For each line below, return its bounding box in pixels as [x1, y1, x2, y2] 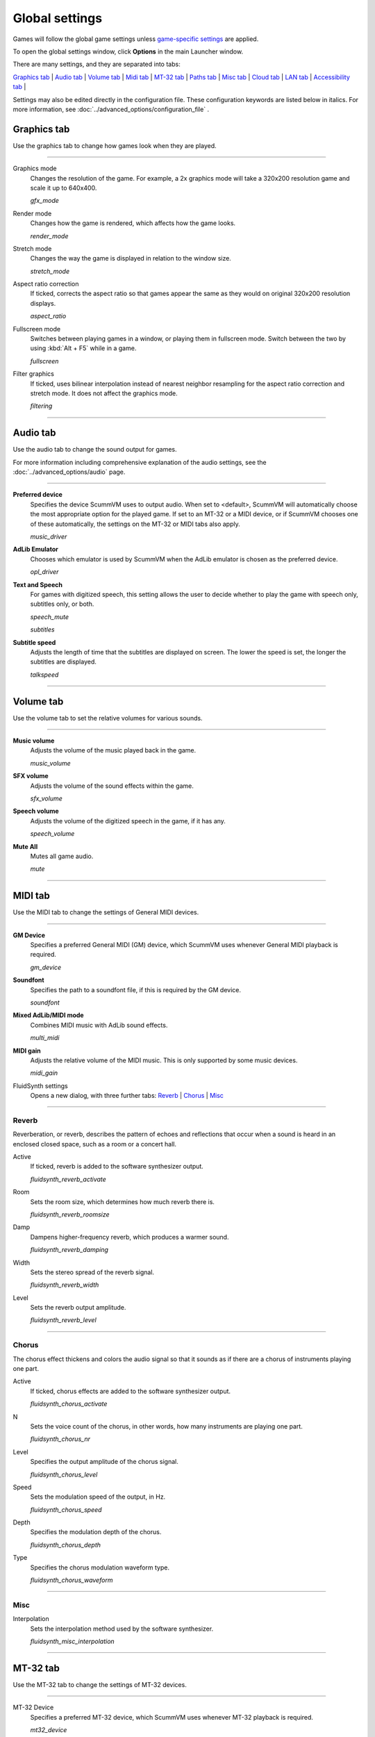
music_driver [30, 532, 67, 541]
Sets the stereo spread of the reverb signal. [30, 1268, 155, 1276]
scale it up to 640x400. [30, 183, 97, 192]
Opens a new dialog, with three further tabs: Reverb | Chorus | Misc [30, 1092, 224, 1100]
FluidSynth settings [12, 1081, 69, 1090]
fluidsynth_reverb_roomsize [30, 1210, 110, 1219]
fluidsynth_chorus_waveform [30, 1576, 113, 1584]
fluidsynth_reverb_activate [30, 1175, 107, 1183]
